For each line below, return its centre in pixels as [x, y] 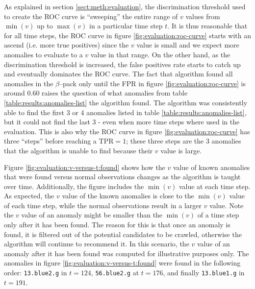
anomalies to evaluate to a [43, 54]
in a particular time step [126, 26]
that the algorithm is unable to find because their [78, 150]
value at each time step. [215, 186]
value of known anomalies [211, 167]
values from [203, 16]
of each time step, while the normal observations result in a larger [103, 205]
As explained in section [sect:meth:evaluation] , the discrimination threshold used [125, 6]
